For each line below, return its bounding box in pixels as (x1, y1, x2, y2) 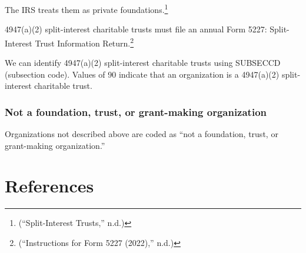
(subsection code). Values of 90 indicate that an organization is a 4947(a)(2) (5, 68, 280, 80)
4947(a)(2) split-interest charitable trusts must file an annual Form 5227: (5, 23, 267, 35)
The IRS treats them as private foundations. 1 (5, 2, 168, 15)
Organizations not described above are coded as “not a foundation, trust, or (5, 128, 278, 140)
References (5, 174, 94, 198)
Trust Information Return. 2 (35, 35, 134, 49)
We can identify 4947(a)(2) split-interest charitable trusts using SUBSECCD (5, 56, 281, 69)
